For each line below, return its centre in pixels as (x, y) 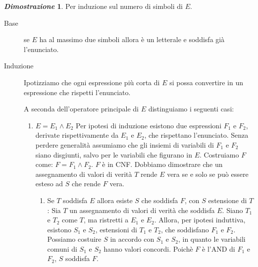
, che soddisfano (185, 229)
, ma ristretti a (106, 220)
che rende (86, 184)
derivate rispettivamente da (77, 135)
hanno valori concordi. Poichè (148, 248)
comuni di (62, 248)
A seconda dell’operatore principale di (81, 109)
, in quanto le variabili (212, 239)
